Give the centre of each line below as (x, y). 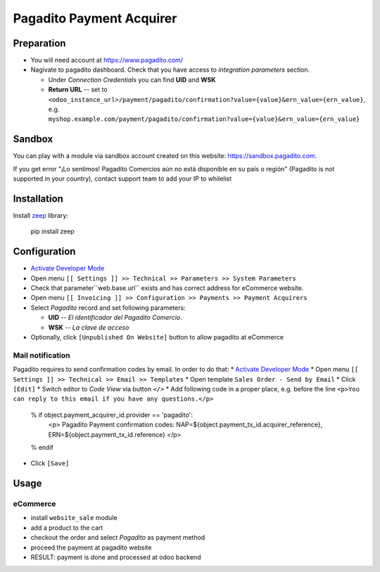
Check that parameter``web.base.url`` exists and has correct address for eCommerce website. (167, 288)
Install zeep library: (40, 215)
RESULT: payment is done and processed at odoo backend (116, 557)
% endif (42, 447)
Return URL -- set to (78, 90)
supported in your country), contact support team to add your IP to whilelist (122, 178)
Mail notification (42, 355)
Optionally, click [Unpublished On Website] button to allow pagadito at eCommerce (157, 337)
